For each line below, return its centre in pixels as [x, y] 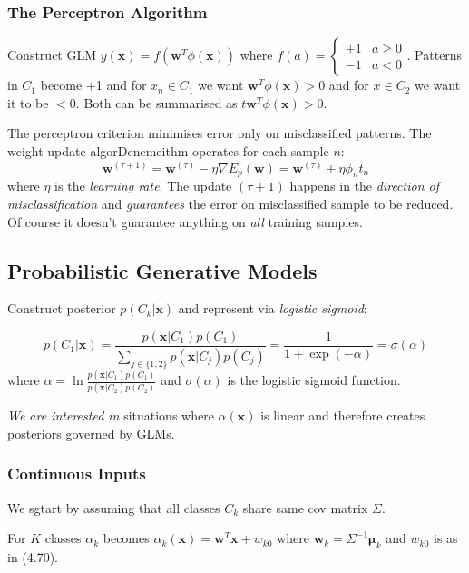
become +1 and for [93, 85]
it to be [28, 102]
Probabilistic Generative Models [162, 270]
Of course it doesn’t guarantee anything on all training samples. [185, 221]
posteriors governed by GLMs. [91, 433]
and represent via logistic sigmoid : [273, 308]
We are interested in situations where [111, 415]
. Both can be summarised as [156, 102]
